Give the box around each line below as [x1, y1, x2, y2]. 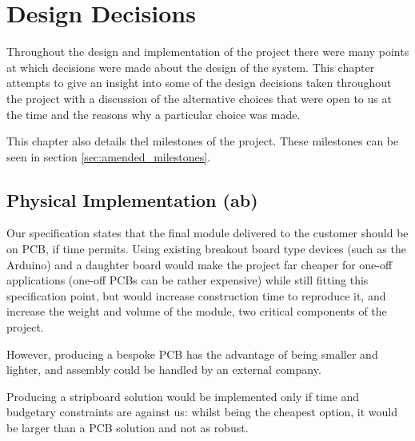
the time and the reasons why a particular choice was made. [6, 105, 301, 122]
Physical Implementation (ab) [6, 187, 258, 212]
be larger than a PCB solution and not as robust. [6, 419, 249, 436]
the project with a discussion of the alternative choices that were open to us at [6, 89, 392, 106]
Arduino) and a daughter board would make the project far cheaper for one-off [6, 256, 393, 272]
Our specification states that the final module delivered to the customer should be [6, 224, 409, 241]
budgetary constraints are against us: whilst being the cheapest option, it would [6, 403, 398, 420]
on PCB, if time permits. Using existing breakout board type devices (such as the [6, 240, 406, 257]
